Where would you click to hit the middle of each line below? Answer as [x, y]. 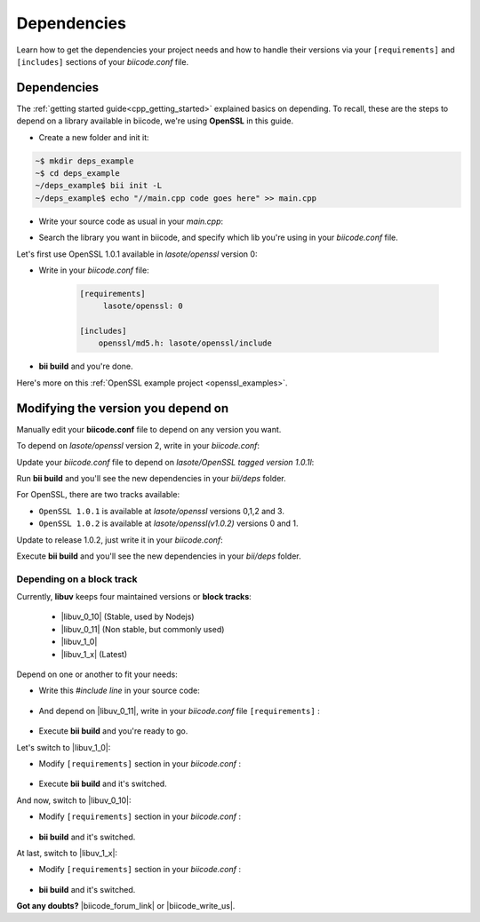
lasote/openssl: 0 [143, 306]
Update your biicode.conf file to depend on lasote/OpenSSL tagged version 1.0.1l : [165, 462]
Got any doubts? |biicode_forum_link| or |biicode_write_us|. [126, 906]
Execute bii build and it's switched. [103, 784]
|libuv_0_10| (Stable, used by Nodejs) [128, 616]
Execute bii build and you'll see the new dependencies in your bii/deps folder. [159, 556]
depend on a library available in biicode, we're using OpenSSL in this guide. [155, 121]
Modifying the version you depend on [123, 408]
